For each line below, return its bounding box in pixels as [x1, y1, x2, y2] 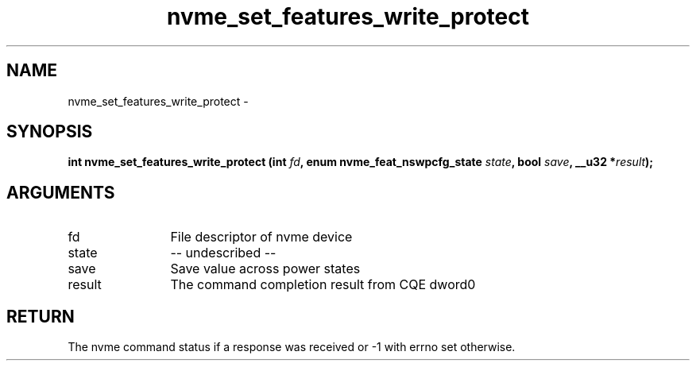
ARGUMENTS [6, 182, 115, 203]
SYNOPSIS [6, 122, 93, 142]
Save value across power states [170, 261, 361, 277]
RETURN [6, 306, 75, 326]
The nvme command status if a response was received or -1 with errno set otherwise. [68, 340, 516, 354]
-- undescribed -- [170, 245, 276, 261]
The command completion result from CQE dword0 [170, 276, 476, 293]
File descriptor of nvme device [170, 229, 353, 245]
